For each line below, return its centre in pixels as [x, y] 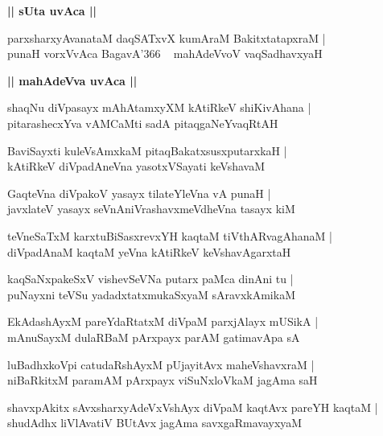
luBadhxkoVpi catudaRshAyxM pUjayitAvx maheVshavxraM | [161, 364]
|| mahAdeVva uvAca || [72, 80]
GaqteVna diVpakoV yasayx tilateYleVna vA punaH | [139, 193]
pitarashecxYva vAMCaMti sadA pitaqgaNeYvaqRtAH [143, 123]
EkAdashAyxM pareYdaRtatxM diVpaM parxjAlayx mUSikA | [163, 321]
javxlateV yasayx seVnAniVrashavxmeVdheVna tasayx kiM [151, 209]
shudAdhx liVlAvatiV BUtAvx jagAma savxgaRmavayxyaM [155, 423]
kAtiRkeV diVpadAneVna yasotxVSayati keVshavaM [136, 166]
